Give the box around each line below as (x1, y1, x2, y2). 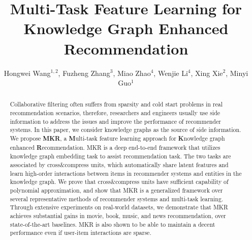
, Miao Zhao (113, 67, 151, 78)
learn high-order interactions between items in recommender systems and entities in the (10, 169, 242, 177)
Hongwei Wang (4, 67, 51, 78)
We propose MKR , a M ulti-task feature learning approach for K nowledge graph (10, 134, 225, 143)
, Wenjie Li (153, 67, 188, 78)
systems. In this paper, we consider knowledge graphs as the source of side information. (10, 125, 241, 134)
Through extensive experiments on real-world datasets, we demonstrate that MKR (10, 203, 228, 211)
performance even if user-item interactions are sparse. (10, 228, 151, 237)
